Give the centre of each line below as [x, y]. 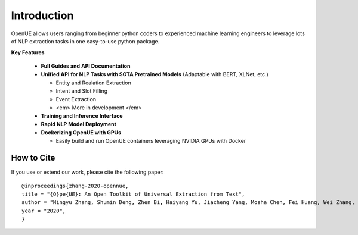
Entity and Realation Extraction [93, 83]
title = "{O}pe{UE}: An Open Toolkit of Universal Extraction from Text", [133, 194]
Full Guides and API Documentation [86, 66]
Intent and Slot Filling [82, 91]
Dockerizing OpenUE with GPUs [81, 132]
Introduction [42, 15]
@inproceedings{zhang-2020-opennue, [75, 186]
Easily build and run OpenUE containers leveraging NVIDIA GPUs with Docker [151, 141]
